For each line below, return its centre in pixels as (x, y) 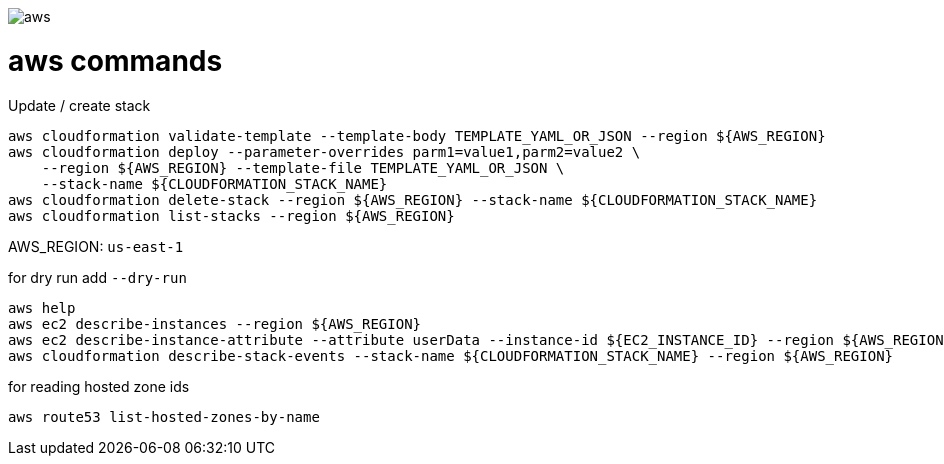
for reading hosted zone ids (99, 386)
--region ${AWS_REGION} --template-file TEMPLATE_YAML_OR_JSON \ (303, 167)
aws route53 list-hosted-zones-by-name (164, 416)
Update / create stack (79, 105)
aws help (42, 307)
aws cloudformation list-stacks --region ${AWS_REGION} (231, 215)
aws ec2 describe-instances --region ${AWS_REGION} (215, 323)
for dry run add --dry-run (97, 277)
